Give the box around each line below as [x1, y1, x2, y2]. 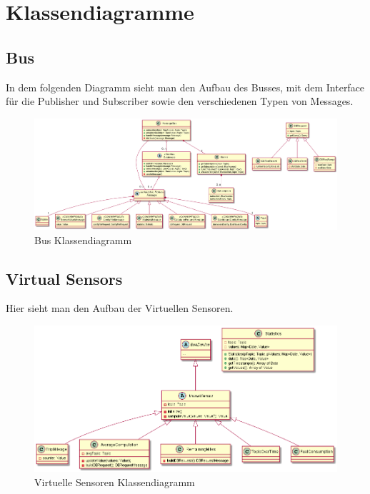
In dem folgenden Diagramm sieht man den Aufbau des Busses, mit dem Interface [6, 79, 365, 94]
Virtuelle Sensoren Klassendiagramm [34, 474, 195, 489]
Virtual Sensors [6, 267, 123, 289]
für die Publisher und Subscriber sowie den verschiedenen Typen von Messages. [6, 94, 354, 109]
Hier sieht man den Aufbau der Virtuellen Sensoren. [6, 301, 234, 316]
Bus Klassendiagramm [34, 232, 132, 247]
